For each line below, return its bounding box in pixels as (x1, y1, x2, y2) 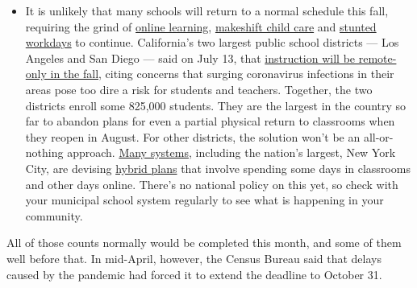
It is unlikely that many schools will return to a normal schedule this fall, (25, 2, 389, 19)
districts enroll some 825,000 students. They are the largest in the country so (25, 97, 407, 113)
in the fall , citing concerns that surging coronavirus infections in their (50, 65, 394, 82)
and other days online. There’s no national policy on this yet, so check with (25, 175, 398, 192)
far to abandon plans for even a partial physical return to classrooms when (25, 113, 395, 130)
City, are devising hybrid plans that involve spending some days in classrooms (25, 159, 411, 176)
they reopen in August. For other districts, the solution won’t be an (25, 128, 361, 145)
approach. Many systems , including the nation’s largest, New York (67, 144, 396, 161)
